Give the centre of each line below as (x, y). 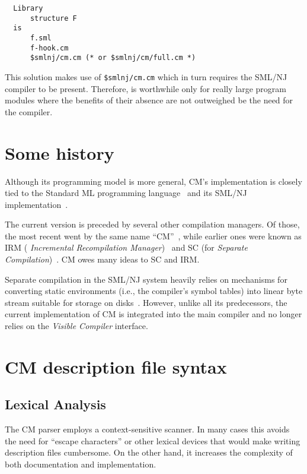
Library (28, 8)
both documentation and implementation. (81, 464)
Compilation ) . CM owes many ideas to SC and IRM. (102, 259)
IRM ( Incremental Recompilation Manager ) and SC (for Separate (126, 247)
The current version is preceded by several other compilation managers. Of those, (152, 224)
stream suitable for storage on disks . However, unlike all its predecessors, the (146, 302)
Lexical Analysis (55, 404)
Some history (60, 152)
